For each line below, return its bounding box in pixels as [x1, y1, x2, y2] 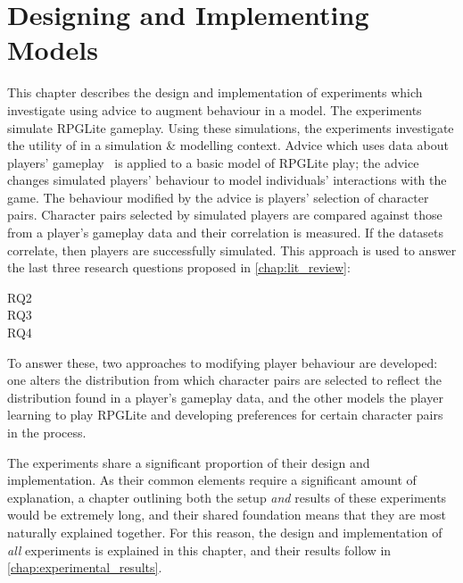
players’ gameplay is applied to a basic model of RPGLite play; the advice [7, 153, 419, 171]
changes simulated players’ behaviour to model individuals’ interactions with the [7, 171, 447, 189]
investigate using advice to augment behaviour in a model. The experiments [7, 100, 422, 119]
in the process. [7, 423, 87, 441]
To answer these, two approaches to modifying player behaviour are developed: [7, 353, 438, 371]
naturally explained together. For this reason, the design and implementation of [7, 522, 442, 541]
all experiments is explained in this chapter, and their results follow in [7, 540, 392, 559]
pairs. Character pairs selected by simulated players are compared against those [7, 205, 442, 224]
